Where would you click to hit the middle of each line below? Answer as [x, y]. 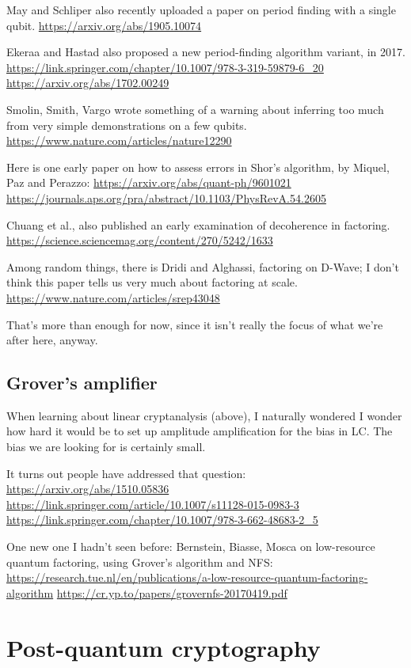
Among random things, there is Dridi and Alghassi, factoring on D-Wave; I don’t [203, 266]
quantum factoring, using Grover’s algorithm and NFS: [140, 562]
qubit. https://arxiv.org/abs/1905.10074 [104, 25]
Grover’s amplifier [82, 383]
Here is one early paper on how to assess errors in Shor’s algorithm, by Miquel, [198, 167]
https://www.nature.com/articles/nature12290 [119, 140]
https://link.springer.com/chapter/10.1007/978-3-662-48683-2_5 [162, 520]
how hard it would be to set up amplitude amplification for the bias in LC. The [200, 431]
